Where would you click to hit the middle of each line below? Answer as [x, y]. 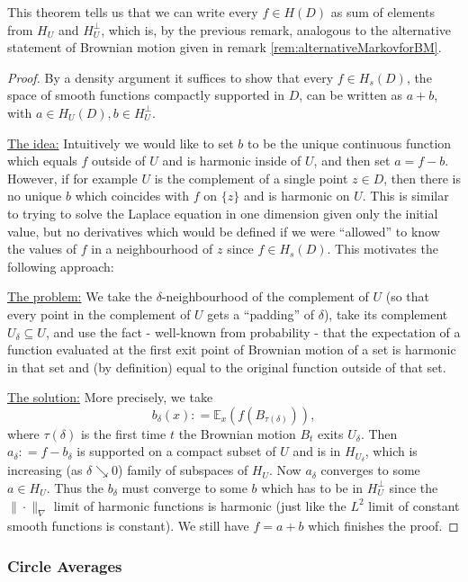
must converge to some [184, 487]
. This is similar [405, 196]
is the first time [123, 433]
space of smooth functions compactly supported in [146, 95]
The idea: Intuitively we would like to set [121, 143]
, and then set [352, 161]
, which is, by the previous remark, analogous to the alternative [276, 29]
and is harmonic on [297, 196]
